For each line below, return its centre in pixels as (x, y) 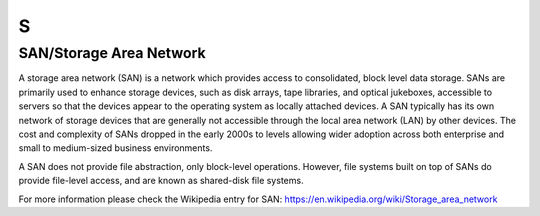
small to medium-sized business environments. (115, 148)
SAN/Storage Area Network (112, 53)
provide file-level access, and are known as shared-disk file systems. (161, 181)
